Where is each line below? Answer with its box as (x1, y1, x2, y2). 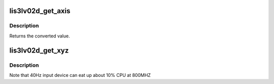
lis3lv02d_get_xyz (9, 46, 69, 55)
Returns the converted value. (9, 33, 71, 39)
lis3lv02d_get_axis (9, 7, 71, 15)
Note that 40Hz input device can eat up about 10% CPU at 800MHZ (9, 72, 151, 78)
